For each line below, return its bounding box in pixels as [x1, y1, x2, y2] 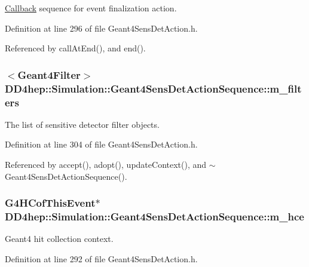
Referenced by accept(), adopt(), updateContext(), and [5, 158, 207, 171]
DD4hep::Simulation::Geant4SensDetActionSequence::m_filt [5, 81, 302, 96]
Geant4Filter [17, 67, 81, 82]
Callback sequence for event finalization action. [5, 2, 177, 14]
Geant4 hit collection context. [5, 232, 114, 245]
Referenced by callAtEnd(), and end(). [5, 42, 146, 54]
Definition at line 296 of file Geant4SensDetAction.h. [5, 22, 198, 34]
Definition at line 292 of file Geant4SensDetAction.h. [5, 252, 198, 265]
